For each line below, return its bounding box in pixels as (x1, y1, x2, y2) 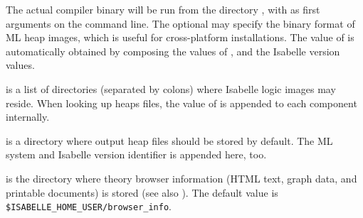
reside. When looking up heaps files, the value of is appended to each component (6, 95, 357, 110)
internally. (6, 109, 50, 124)
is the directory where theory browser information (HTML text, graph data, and (6, 170, 357, 185)
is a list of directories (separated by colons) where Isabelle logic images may (6, 81, 336, 96)
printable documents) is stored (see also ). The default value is (6, 185, 278, 200)
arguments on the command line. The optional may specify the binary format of (6, 16, 355, 31)
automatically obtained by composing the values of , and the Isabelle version (6, 43, 340, 58)
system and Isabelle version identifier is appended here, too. (6, 147, 267, 162)
